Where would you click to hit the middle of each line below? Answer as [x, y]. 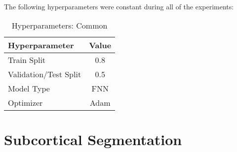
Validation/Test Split [45, 74]
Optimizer [25, 102]
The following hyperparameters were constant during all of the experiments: [119, 6]
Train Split [27, 60]
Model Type [29, 88]
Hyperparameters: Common [59, 25]
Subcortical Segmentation [93, 139]
